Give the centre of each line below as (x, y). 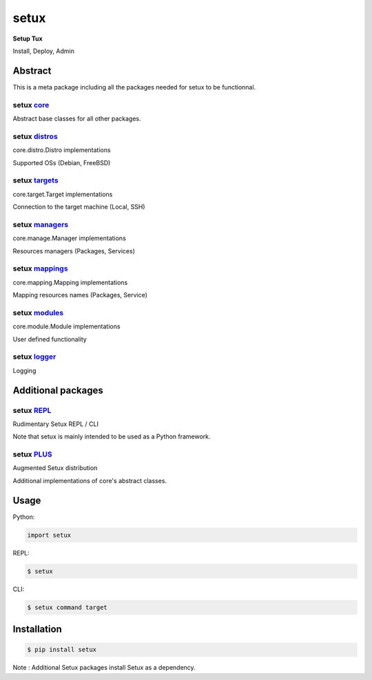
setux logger (34, 357)
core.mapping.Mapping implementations (70, 282)
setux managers (41, 224)
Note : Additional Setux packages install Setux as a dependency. (104, 668)
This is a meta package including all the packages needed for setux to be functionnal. (134, 87)
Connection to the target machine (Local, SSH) (79, 207)
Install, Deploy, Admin (44, 51)
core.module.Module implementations (66, 326)
